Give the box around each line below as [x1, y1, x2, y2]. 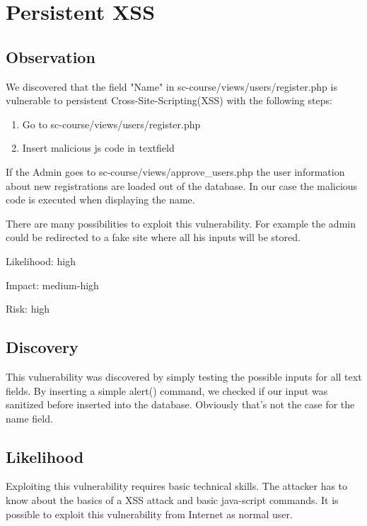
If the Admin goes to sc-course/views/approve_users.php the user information [6, 164, 345, 179]
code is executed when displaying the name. [6, 192, 195, 207]
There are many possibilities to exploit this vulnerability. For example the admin [6, 216, 356, 230]
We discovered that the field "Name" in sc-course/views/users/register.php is [6, 79, 337, 94]
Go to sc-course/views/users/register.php [22, 116, 201, 131]
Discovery [6, 336, 78, 358]
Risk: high [6, 301, 50, 316]
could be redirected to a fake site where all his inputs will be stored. [6, 230, 301, 245]
